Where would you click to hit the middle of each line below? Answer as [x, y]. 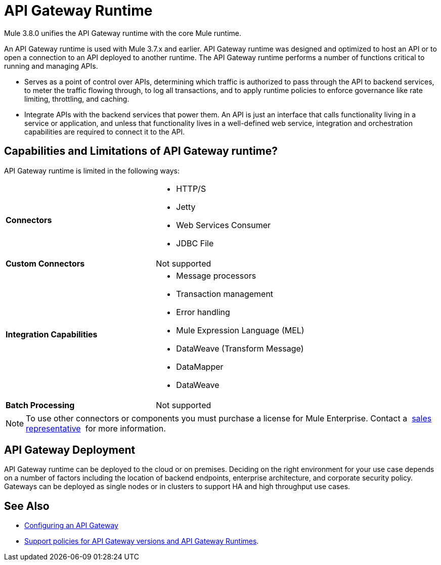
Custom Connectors [45, 263]
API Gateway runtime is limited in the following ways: [92, 170]
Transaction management [225, 294]
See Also [27, 506]
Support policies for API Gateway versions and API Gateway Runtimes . [142, 541]
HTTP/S [191, 188]
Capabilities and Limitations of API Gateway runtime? [141, 151]
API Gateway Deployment [70, 450]
